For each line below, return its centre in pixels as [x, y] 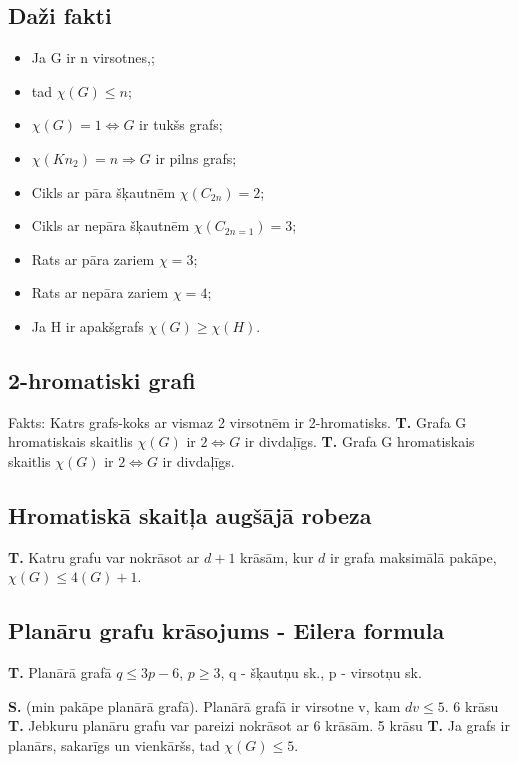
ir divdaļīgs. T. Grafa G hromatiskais [359, 441]
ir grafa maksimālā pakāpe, [413, 556]
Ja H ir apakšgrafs [87, 325]
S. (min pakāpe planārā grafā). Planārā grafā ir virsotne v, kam [204, 705]
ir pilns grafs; [196, 157]
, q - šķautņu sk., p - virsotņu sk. [321, 672]
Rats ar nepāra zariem [100, 292]
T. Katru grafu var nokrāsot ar [104, 556]
